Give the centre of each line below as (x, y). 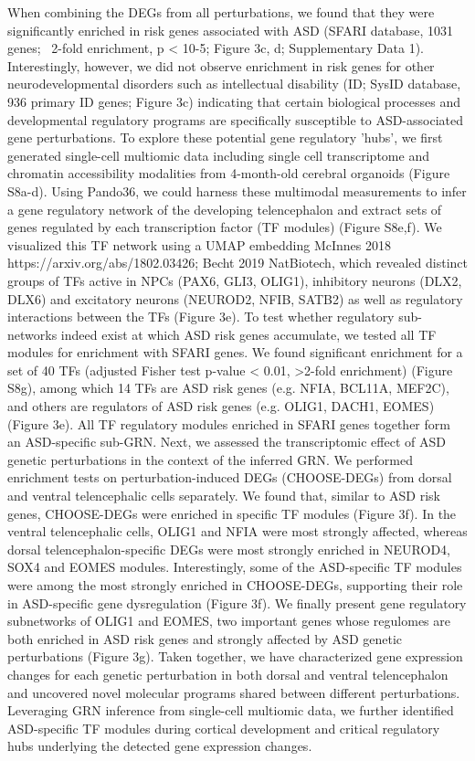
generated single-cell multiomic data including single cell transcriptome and (218, 155)
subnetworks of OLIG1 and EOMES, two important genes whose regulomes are (229, 621)
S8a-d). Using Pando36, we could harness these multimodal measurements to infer (237, 190)
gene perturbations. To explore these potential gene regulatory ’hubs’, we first (225, 137)
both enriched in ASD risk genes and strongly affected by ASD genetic (205, 638)
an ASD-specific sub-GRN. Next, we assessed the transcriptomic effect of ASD (227, 442)
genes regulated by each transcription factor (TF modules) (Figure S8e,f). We (225, 227)
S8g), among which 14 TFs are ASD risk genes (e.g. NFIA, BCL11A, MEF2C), (228, 388)
